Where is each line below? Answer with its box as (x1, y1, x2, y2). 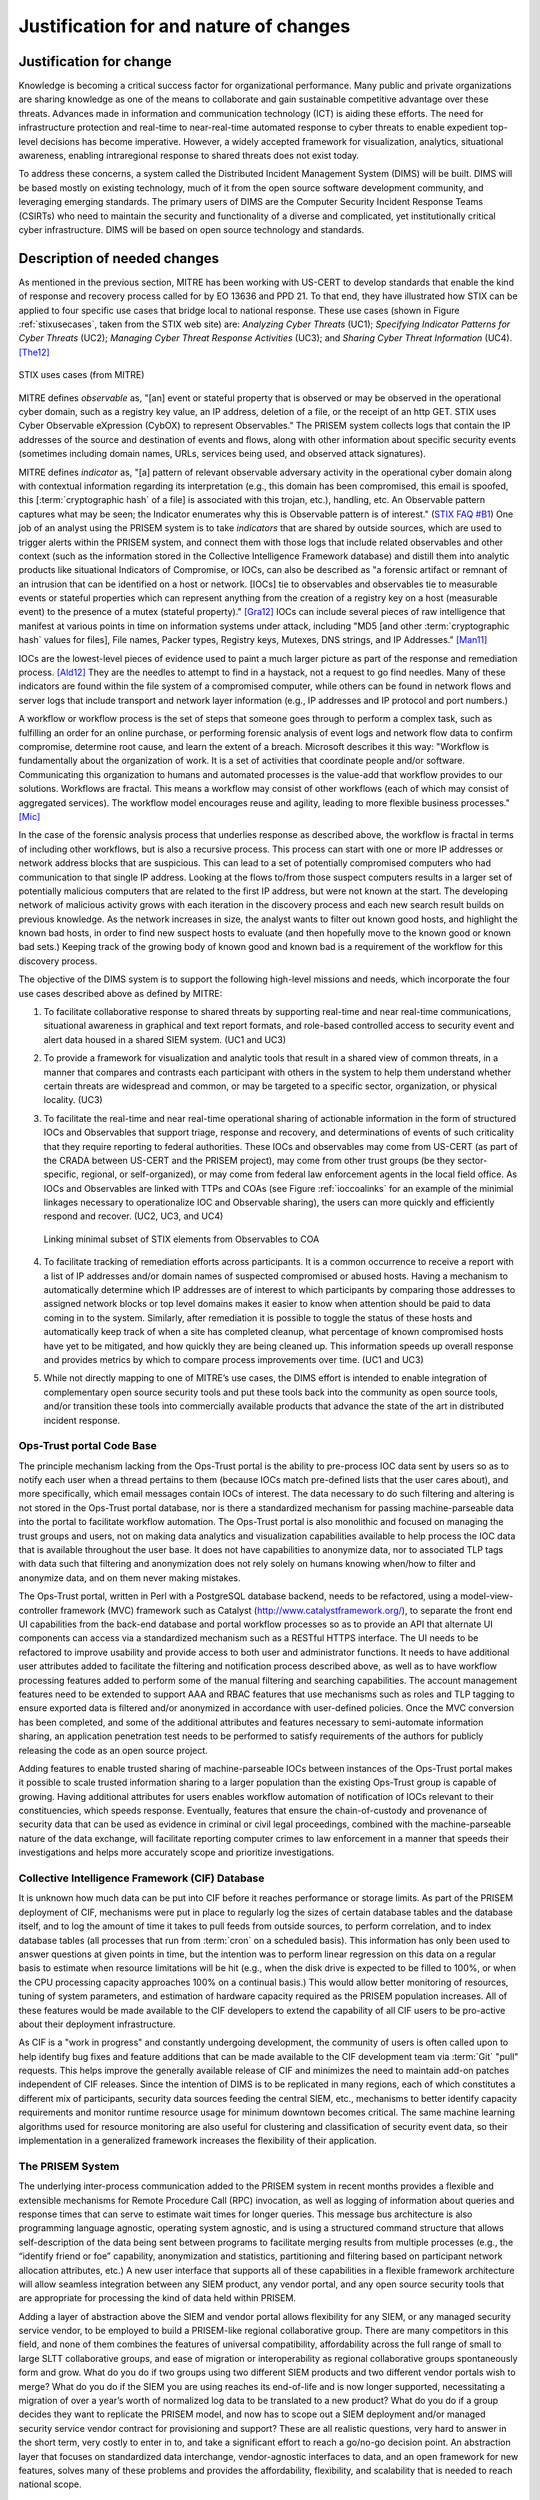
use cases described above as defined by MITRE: (18, 987, 223, 999)
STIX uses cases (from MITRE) (18, 369, 145, 381)
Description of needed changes (18, 250, 220, 267)
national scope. (18, 2478, 82, 2490)
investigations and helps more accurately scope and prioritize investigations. (18, 1846, 335, 1859)
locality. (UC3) (43, 1094, 104, 1106)
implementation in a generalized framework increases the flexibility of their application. (18, 2135, 377, 2147)
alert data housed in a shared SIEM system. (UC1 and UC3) (43, 1033, 287, 1045)
